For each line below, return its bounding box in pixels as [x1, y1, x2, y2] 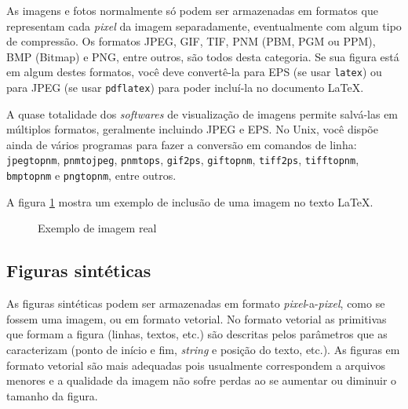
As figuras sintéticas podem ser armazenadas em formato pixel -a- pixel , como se [6, 295, 385, 312]
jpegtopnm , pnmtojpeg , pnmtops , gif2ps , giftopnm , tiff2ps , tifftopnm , [6, 152, 359, 168]
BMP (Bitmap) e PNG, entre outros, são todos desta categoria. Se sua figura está [6, 48, 399, 64]
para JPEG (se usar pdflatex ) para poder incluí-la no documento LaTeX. [6, 79, 364, 96]
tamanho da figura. [6, 387, 98, 404]
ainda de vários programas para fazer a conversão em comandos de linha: [6, 136, 357, 152]
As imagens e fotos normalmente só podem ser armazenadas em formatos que [6, 2, 378, 18]
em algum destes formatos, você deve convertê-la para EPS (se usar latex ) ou [6, 64, 382, 80]
